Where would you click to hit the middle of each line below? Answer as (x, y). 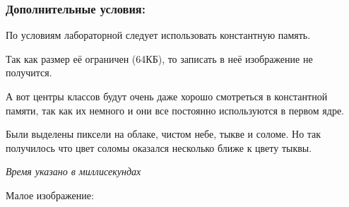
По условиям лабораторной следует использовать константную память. (158, 35)
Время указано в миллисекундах (73, 171)
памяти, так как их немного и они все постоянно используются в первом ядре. (175, 110)
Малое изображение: (50, 195)
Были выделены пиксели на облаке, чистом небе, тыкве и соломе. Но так (164, 134)
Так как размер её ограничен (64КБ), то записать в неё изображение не (159, 58)
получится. (29, 72)
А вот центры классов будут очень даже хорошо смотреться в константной (167, 96)
